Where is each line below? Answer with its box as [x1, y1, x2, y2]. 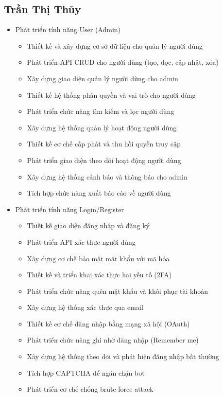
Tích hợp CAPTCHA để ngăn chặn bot [27, 367, 145, 378]
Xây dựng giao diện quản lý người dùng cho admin [27, 73, 178, 83]
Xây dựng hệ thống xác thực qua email [27, 302, 143, 312]
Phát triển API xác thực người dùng [27, 236, 136, 247]
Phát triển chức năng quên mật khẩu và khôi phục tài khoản [27, 286, 208, 296]
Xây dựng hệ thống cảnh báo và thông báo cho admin [27, 171, 188, 181]
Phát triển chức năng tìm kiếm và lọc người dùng [27, 106, 174, 116]
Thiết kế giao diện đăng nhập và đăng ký [27, 220, 150, 231]
